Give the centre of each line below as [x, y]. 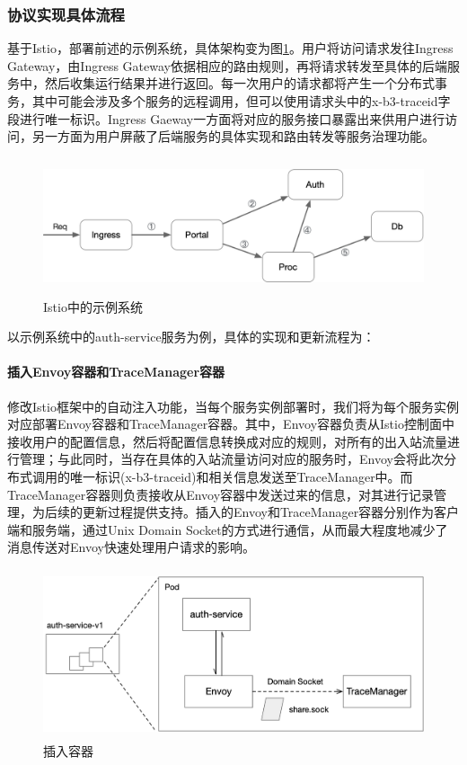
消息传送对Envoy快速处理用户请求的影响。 [131, 547]
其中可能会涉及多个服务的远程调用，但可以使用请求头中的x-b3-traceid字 [241, 101]
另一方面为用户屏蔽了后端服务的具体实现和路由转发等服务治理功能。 [233, 136]
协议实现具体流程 [66, 14]
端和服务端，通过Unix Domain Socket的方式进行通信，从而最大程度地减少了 [228, 529]
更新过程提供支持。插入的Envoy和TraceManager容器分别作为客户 [271, 512]
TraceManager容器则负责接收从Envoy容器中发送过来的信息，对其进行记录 [221, 494]
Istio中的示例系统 [93, 306]
